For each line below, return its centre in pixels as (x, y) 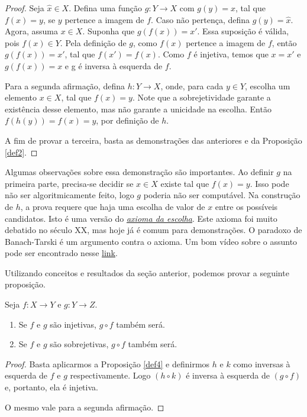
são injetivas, (73, 324)
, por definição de (127, 120)
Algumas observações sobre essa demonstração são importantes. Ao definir (139, 172)
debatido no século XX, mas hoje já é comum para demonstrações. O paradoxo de (153, 230)
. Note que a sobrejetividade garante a (201, 97)
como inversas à (262, 363)
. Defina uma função (106, 8)
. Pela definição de (93, 42)
